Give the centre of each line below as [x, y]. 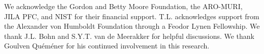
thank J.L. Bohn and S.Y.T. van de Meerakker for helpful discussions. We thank [129, 36]
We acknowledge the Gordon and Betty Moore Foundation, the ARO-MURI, [123, 6]
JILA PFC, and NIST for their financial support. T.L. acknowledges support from [132, 16]
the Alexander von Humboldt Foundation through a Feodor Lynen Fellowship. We [132, 26]
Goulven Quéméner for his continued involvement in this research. [107, 46]
